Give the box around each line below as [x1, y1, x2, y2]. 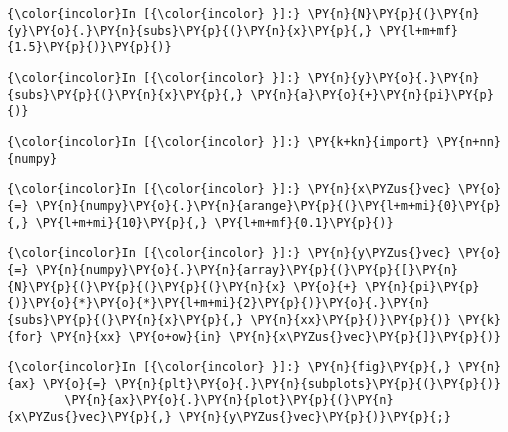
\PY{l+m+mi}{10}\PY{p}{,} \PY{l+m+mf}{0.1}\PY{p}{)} [35, 215, 394, 230]
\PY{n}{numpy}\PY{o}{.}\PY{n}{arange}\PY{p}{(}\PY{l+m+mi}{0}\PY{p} [35, 198, 501, 213]
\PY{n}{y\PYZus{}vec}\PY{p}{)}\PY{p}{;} [178, 410, 451, 425]
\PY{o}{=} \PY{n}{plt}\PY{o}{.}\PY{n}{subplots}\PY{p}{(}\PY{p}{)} [42, 376, 501, 391]
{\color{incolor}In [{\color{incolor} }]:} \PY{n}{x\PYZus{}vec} [7, 182, 451, 197]
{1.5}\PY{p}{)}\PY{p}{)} [7, 40, 172, 55]
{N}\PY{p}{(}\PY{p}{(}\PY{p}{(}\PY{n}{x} [7, 279, 287, 294]
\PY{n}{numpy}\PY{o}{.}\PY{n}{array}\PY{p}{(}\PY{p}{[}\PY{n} [35, 262, 459, 277]
